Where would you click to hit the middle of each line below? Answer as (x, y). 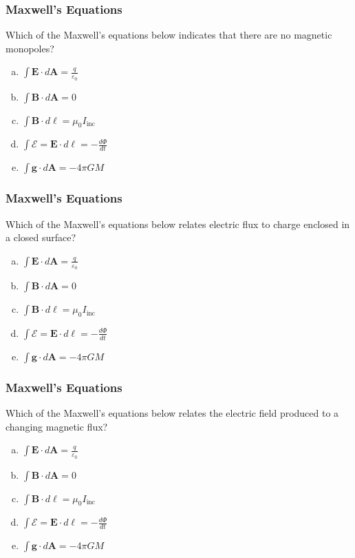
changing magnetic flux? (57, 426)
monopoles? (30, 48)
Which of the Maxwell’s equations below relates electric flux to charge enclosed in (178, 224)
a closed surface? (41, 237)
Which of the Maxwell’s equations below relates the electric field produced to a (172, 413)
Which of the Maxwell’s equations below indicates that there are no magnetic (169, 35)
